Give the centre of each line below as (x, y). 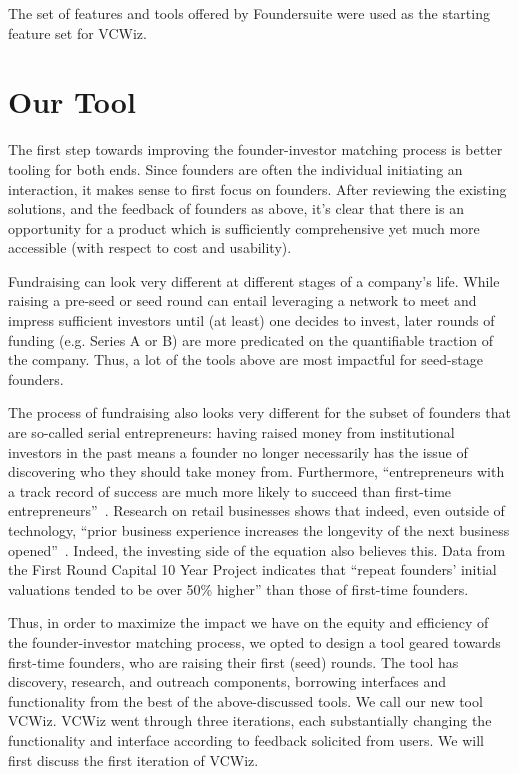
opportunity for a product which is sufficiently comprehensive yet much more (244, 227)
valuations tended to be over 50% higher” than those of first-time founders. (238, 588)
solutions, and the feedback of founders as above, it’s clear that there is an (236, 208)
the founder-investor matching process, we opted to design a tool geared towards (254, 641)
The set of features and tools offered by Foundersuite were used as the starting (249, 13)
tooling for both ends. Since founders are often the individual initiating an (235, 168)
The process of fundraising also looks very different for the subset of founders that (259, 412)
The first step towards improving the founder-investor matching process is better (255, 149)
